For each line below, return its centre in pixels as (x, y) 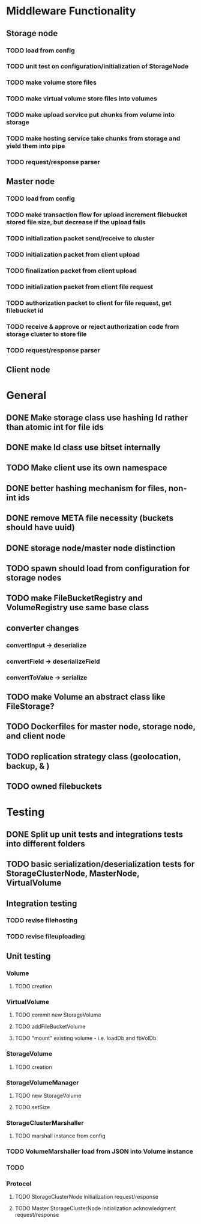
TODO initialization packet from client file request (80, 287)
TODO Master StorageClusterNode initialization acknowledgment (95, 1208)
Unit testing (28, 956)
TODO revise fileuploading (46, 937)
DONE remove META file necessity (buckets (90, 518)
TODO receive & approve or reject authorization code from (93, 326)
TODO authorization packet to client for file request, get (89, 303)
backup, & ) (28, 766)
